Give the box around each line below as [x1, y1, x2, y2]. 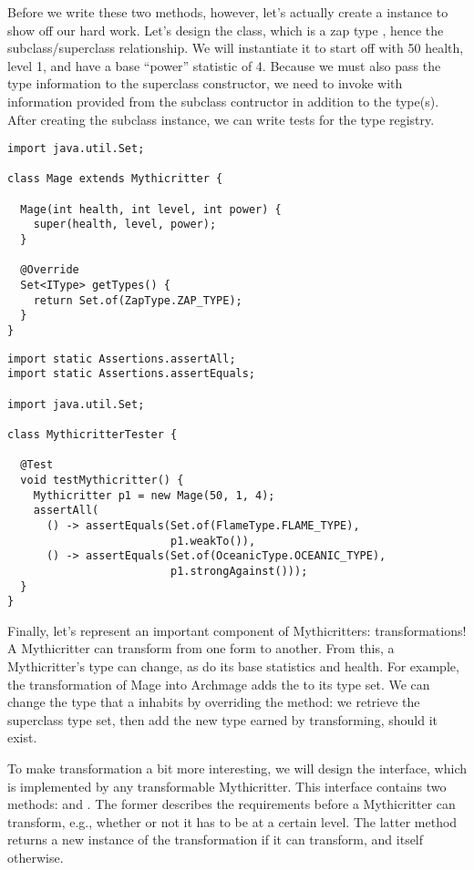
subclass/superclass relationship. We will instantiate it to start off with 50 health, [7, 38, 464, 57]
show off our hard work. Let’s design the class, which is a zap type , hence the [7, 20, 444, 39]
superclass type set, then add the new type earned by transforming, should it [7, 710, 438, 729]
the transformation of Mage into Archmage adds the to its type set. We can [7, 674, 430, 693]
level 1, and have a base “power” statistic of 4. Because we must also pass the [7, 56, 441, 75]
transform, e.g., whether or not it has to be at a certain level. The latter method [7, 812, 458, 831]
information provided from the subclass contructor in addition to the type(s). [7, 91, 439, 110]
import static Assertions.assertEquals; [7, 367, 256, 381]
